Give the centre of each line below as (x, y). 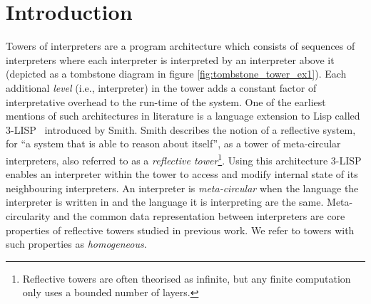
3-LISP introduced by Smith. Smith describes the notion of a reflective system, (181, 129)
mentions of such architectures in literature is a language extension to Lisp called (183, 116)
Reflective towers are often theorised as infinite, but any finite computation (187, 278)
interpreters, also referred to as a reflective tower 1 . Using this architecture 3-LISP (184, 159)
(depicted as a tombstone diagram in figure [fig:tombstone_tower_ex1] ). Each (176, 74)
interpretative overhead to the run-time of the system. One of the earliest (166, 101)
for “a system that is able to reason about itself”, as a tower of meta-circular (173, 143)
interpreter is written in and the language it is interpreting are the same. (165, 202)
